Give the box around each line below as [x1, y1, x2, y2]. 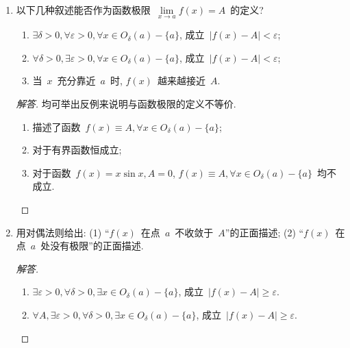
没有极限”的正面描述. [50, 238, 144, 253]
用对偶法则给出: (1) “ [16, 225, 110, 239]
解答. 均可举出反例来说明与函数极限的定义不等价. [16, 97, 236, 110]
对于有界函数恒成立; [32, 142, 122, 157]
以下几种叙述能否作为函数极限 [16, 3, 151, 16]
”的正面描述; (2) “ [225, 225, 304, 239]
